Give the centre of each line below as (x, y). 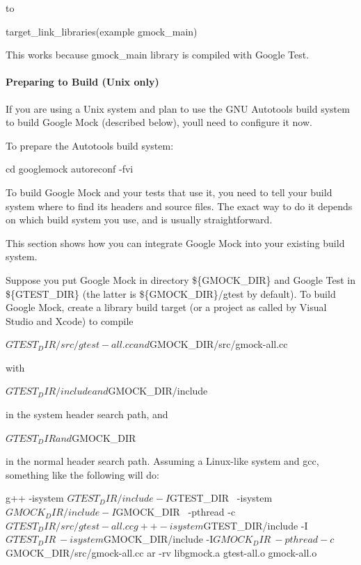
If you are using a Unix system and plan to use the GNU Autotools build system (178, 108)
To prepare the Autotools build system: (90, 145)
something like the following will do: (82, 474)
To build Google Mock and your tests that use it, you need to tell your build (169, 192)
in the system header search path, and (87, 414)
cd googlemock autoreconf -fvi (70, 169)
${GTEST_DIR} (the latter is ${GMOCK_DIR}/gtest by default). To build (171, 293)
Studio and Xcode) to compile (70, 320)
